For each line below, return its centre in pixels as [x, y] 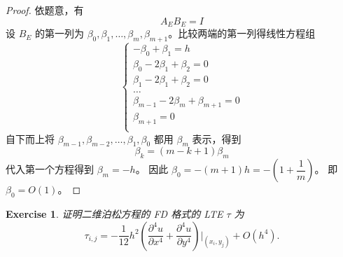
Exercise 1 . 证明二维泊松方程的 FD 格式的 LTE [114, 213]
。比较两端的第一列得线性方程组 [242, 33]
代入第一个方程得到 [50, 169]
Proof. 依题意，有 [45, 10]
